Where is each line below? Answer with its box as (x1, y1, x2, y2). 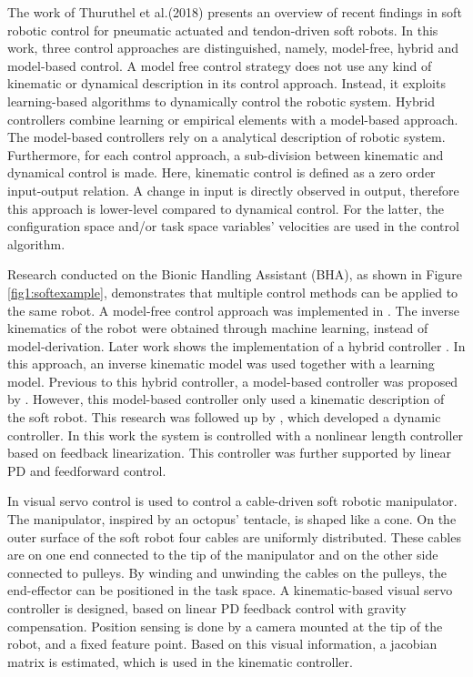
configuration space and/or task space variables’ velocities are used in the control (7, 217, 459, 236)
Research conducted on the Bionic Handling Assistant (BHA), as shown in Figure (7, 265, 462, 284)
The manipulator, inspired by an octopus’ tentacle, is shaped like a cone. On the (7, 510, 457, 529)
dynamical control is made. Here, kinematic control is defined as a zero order (7, 163, 436, 182)
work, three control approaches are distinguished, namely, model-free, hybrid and (7, 38, 458, 57)
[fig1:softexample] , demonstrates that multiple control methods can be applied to (7, 282, 458, 301)
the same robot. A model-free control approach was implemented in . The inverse (7, 300, 459, 319)
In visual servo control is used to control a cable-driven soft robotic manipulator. (7, 491, 458, 510)
